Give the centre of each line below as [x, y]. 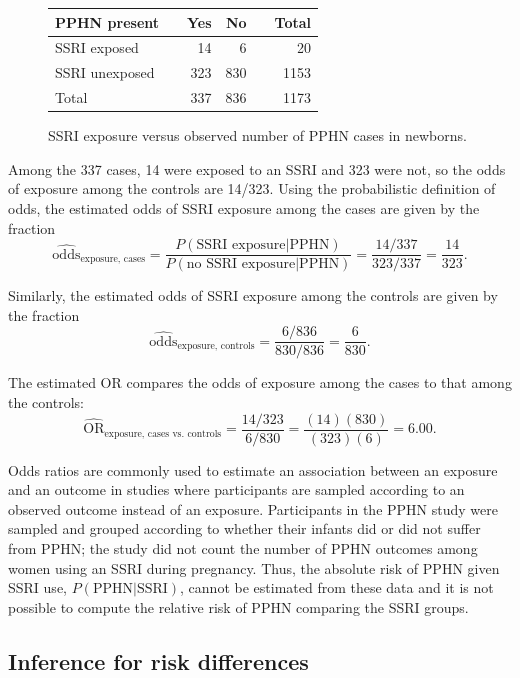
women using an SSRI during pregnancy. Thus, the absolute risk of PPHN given [254, 567]
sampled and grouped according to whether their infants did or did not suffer [244, 528]
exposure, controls [216, 346]
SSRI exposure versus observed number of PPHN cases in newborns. [257, 135]
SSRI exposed [97, 47]
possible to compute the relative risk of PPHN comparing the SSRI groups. [238, 606]
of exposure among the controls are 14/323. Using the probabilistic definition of [252, 188]
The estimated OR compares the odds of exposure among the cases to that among [260, 382]
